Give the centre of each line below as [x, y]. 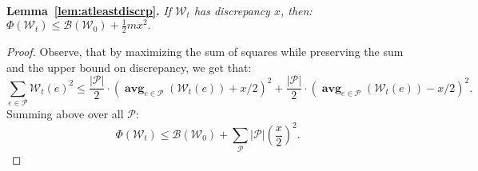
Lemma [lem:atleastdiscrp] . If [89, 10]
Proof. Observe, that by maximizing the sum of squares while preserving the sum [205, 51]
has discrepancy [232, 10]
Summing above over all [65, 113]
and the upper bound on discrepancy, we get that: [129, 67]
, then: [296, 10]
